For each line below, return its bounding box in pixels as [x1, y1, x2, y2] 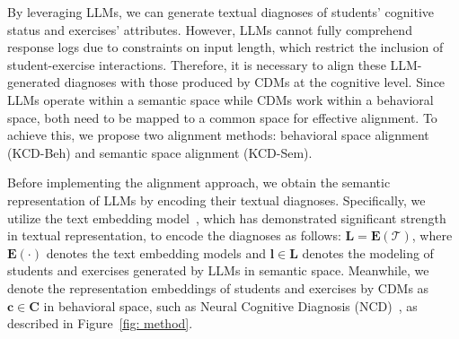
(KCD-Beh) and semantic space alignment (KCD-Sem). [7, 143, 313, 161]
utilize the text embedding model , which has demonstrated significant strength [7, 208, 446, 227]
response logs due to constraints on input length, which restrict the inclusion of [7, 38, 444, 56]
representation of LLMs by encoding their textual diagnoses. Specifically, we [7, 190, 426, 209]
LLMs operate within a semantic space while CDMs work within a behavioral [7, 90, 434, 109]
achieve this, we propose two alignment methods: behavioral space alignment [7, 126, 429, 144]
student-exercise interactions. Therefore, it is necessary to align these [7, 55, 386, 74]
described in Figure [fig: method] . [7, 314, 193, 333]
